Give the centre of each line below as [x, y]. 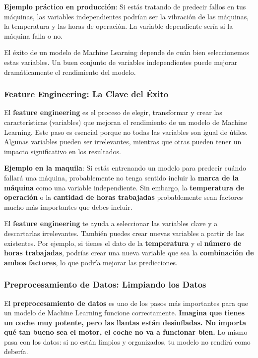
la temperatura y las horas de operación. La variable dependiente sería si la [119, 26]
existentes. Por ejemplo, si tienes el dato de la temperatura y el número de [123, 243]
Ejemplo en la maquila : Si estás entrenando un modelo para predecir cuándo [125, 168]
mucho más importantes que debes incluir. [68, 207]
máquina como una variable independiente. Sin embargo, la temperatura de [124, 187]
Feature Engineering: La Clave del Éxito [86, 94]
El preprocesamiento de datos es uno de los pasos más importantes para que [126, 303]
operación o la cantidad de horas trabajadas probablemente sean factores [124, 197]
